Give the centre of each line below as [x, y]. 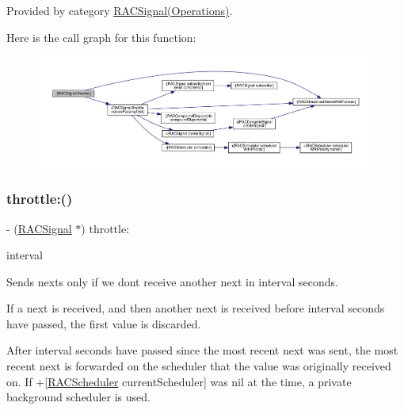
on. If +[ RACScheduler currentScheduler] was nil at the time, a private [179, 381]
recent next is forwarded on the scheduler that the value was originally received [199, 366]
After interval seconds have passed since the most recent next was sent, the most [202, 350]
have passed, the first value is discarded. [104, 323]
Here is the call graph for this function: [101, 37]
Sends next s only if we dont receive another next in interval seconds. [172, 281]
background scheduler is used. [78, 397]
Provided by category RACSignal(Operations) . [120, 10]
